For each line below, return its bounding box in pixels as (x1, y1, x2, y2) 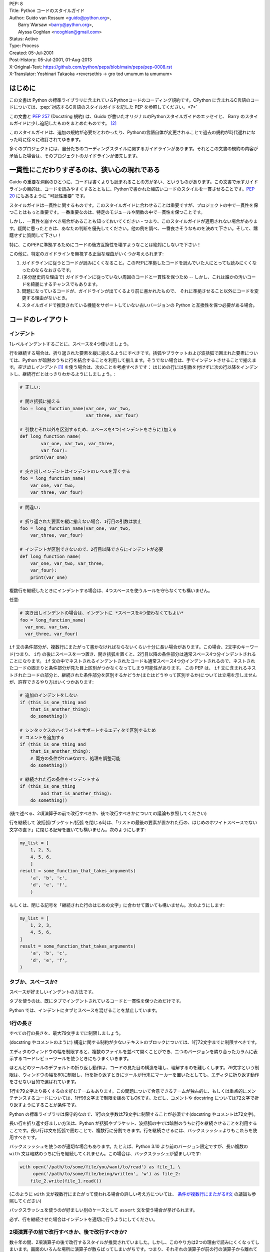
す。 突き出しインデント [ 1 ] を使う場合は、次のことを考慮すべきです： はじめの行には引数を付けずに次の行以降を (9, 364, 241, 370)
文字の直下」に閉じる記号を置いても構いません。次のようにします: (9, 826, 146, 832)
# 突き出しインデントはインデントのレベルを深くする (19, 469, 130, 474)
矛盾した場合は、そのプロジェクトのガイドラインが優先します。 (9, 153, 140, 159)
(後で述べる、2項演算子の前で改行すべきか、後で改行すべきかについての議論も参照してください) (9, 810, 207, 816)
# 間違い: (19, 504, 41, 510)
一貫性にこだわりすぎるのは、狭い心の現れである (9, 166, 160, 174)
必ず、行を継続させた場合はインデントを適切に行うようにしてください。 (9, 1216, 158, 1222)
